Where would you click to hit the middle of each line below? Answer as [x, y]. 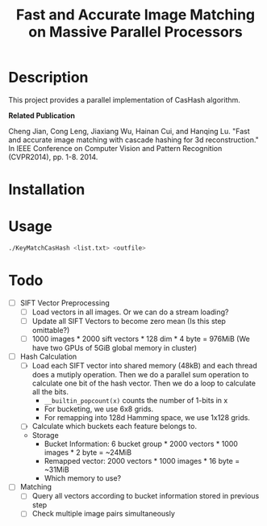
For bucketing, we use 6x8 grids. [99, 409]
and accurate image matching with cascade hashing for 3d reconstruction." [134, 140]
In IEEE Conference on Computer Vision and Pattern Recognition [115, 148]
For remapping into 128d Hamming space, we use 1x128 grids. [147, 418]
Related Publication [42, 116]
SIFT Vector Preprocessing [65, 303]
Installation [47, 189]
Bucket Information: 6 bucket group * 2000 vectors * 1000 [141, 444]
